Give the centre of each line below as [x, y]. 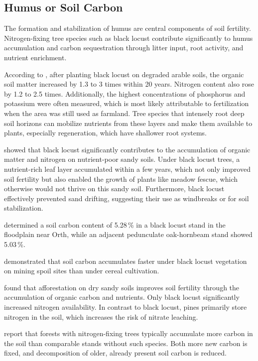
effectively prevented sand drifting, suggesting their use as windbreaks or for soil [127, 198]
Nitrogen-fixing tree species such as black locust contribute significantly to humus [129, 38]
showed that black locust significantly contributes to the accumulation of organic [127, 149]
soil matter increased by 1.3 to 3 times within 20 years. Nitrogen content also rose [129, 84]
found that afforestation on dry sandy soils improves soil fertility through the [122, 287]
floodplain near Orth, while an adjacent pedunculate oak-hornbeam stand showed [128, 234]
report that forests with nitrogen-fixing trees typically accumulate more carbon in [129, 333]
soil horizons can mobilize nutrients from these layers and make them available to [128, 123]
